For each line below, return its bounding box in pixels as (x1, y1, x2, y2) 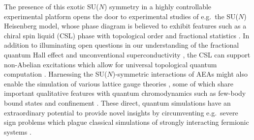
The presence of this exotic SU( (4, 1, 99, 11)
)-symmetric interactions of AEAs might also (112, 69, 248, 79)
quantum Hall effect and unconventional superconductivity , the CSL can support (4, 49, 251, 59)
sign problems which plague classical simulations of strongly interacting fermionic (4, 117, 249, 127)
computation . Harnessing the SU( (4, 69, 107, 79)
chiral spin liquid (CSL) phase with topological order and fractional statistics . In (4, 30, 250, 40)
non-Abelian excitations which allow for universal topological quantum (4, 59, 217, 69)
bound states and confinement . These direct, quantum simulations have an (4, 97, 231, 108)
